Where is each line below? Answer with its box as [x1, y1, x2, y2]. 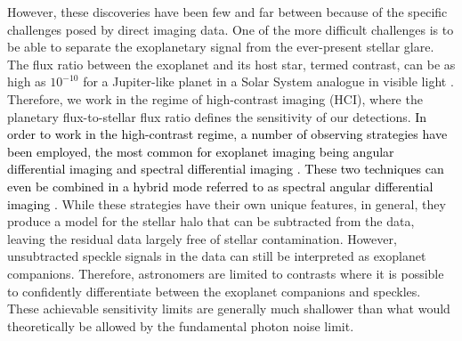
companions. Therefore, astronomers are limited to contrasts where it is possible [7, 264, 444, 282]
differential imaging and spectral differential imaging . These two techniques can [7, 159, 444, 178]
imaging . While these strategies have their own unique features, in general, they [7, 194, 446, 213]
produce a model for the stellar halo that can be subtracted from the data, [7, 212, 415, 231]
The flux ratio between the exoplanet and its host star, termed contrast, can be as [7, 54, 456, 73]
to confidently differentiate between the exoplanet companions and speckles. [7, 281, 421, 300]
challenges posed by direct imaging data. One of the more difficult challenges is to [7, 20, 454, 38]
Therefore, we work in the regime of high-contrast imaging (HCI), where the [7, 89, 423, 108]
